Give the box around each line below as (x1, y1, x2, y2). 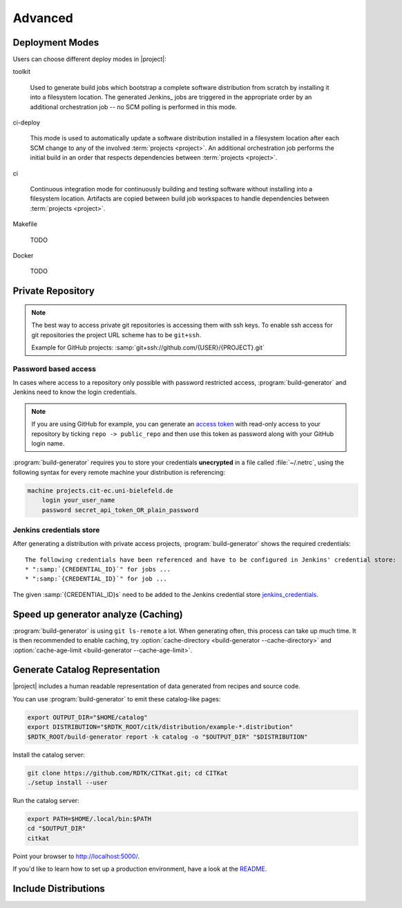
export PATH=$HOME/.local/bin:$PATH (27, 815, 152, 822)
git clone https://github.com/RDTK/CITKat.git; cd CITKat (27, 769, 228, 777)
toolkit (12, 68, 31, 76)
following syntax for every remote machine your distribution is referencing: (12, 468, 226, 476)
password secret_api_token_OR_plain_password (41, 506, 199, 514)
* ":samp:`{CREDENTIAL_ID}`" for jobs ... (25, 565, 171, 574)
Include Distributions (12, 882, 105, 894)
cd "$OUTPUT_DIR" (27, 824, 86, 833)
